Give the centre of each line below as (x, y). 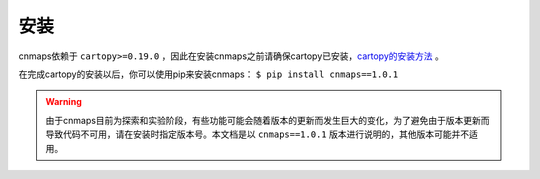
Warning (63, 102)
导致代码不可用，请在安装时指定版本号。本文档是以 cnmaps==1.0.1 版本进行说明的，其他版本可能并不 (257, 134)
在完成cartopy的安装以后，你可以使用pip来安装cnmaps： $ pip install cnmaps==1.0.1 (208, 74)
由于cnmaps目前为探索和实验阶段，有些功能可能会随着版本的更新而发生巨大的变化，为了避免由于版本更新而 (267, 120)
